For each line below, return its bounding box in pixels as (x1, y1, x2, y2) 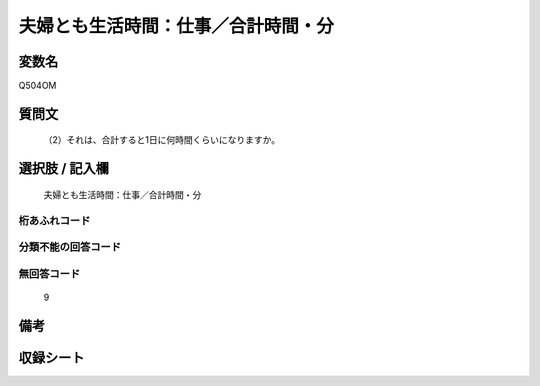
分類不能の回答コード (18, 240, 122, 254)
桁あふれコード (18, 213, 91, 227)
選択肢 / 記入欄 (18, 160, 110, 177)
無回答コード (18, 266, 81, 280)
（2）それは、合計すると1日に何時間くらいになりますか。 (43, 134, 280, 146)
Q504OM (18, 80, 57, 92)
